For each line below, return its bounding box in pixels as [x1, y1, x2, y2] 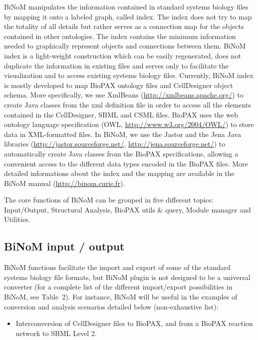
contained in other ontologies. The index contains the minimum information [4, 30, 236, 41]
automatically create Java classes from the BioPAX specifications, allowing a [4, 148, 239, 158]
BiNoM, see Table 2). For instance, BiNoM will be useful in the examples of [4, 291, 238, 302]
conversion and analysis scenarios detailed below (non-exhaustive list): [4, 301, 219, 311]
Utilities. [4, 214, 30, 224]
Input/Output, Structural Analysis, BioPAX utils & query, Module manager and [4, 204, 251, 214]
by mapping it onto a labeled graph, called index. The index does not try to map [4, 11, 252, 21]
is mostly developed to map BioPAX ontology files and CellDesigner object [4, 79, 233, 90]
